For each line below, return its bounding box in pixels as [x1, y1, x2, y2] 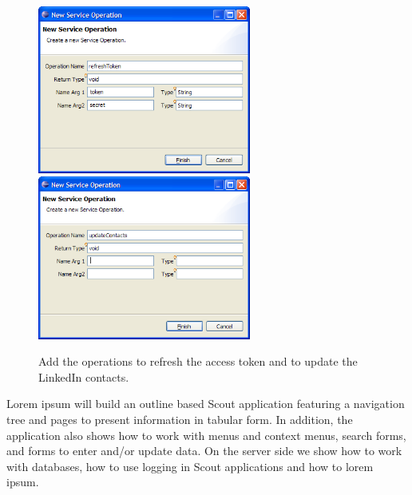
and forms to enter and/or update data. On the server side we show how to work [6, 442, 402, 459]
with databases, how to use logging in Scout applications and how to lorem [6, 457, 374, 474]
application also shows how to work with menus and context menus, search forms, [6, 426, 406, 443]
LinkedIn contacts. [38, 368, 129, 385]
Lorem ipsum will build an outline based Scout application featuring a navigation [6, 395, 405, 412]
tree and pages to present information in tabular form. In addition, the [6, 410, 353, 427]
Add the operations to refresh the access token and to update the [38, 353, 358, 370]
